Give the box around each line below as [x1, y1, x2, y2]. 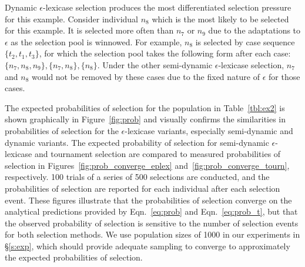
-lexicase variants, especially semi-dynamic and [125, 124, 293, 136]
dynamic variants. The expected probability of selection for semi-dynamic [5, 136, 269, 148]
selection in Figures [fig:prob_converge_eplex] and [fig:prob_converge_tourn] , [5, 159, 290, 171]
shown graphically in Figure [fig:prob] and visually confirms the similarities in [5, 113, 286, 125]
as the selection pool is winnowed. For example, [11, 35, 182, 48]
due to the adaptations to [208, 24, 301, 36]
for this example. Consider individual [5, 12, 138, 25]
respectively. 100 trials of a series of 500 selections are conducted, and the [5, 171, 270, 183]
